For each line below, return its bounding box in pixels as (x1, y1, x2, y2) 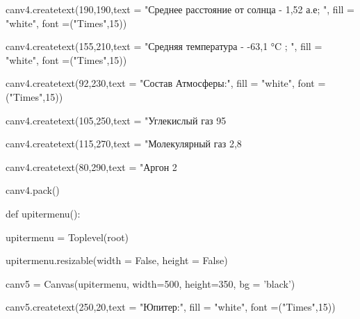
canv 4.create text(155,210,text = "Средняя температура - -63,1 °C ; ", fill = (6, 39, 322, 54)
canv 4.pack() (6, 183, 60, 197)
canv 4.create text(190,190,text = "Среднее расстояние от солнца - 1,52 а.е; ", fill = (6, 2, 354, 16)
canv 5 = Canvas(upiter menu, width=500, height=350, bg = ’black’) (6, 276, 295, 291)
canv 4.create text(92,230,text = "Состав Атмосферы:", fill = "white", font (6, 76, 315, 90)
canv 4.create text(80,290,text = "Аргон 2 (6, 159, 177, 174)
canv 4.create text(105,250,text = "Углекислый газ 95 (6, 113, 227, 127)
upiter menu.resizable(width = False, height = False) (6, 253, 228, 268)
